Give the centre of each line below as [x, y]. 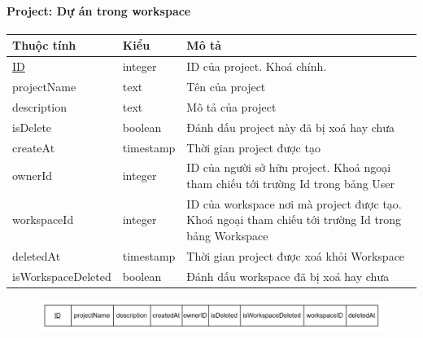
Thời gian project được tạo [253, 147]
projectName [44, 86]
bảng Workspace [227, 235]
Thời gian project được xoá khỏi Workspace [296, 255]
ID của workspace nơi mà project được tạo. [294, 203]
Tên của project [226, 86]
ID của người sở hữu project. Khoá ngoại [289, 167]
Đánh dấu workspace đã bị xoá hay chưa [288, 276]
